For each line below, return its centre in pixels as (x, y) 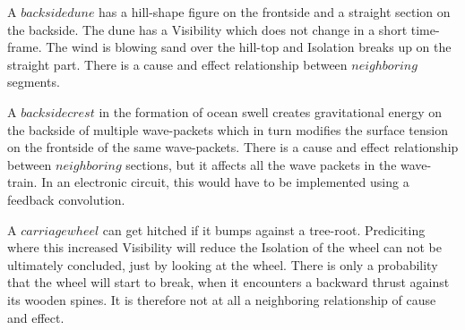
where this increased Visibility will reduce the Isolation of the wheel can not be (224, 247)
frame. (25, 47)
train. (22, 182)
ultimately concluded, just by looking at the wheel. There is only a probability (223, 264)
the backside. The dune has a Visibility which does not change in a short (207, 29)
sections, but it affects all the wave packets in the (261, 164)
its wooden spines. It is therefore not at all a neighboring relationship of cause (222, 299)
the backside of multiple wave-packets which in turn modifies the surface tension (228, 129)
